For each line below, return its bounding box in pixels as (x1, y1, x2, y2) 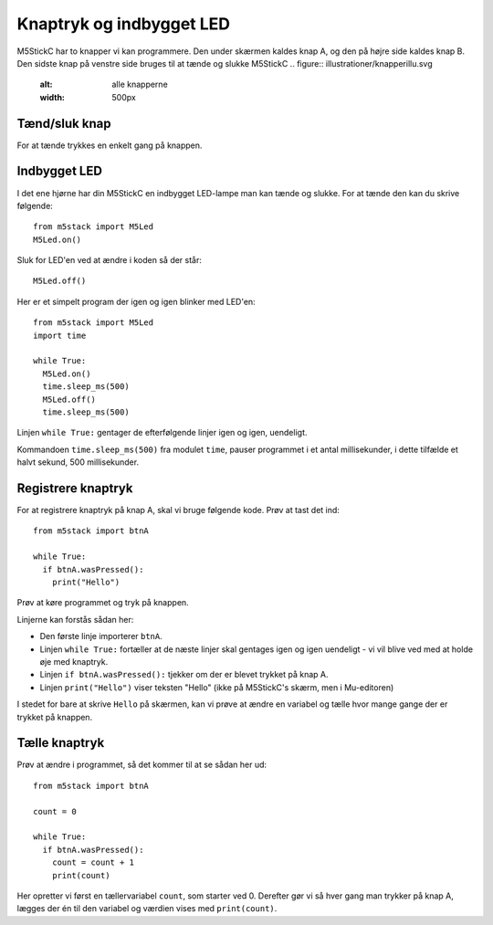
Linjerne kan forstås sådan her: (16, 614, 134, 625)
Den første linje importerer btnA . (39, 631, 163, 642)
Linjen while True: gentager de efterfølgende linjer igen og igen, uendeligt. (16, 427, 308, 438)
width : (39, 91, 66, 102)
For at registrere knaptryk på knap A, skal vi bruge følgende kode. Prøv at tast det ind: (16, 505, 340, 516)
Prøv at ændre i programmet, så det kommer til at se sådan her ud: (16, 759, 267, 771)
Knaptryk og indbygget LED (16, 14, 231, 34)
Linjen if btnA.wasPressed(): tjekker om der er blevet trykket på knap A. (39, 669, 329, 680)
